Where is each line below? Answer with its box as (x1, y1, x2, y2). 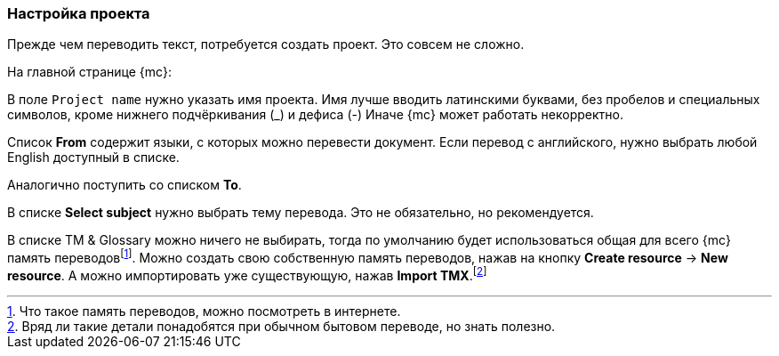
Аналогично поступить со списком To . (7, 177, 242, 193)
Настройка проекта (7, 4, 150, 22)
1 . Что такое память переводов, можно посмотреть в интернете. (7, 303, 401, 319)
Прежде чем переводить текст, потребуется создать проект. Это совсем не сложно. (7, 36, 525, 53)
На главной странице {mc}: (7, 64, 173, 80)
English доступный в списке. (7, 150, 180, 166)
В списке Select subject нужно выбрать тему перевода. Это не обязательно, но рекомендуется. (7, 205, 594, 221)
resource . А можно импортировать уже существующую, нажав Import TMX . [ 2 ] (7, 265, 487, 283)
